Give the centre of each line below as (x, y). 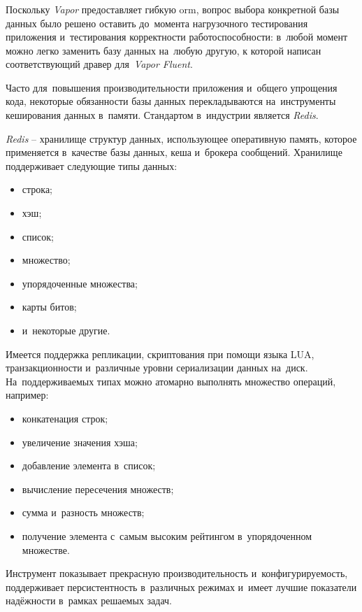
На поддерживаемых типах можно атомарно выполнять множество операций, (171, 381)
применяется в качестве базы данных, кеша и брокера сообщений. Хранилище (174, 152)
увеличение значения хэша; (80, 442)
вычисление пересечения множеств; (98, 489)
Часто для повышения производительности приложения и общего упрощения (172, 87)
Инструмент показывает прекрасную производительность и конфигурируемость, (177, 573)
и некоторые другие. (66, 330)
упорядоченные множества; (80, 283)
